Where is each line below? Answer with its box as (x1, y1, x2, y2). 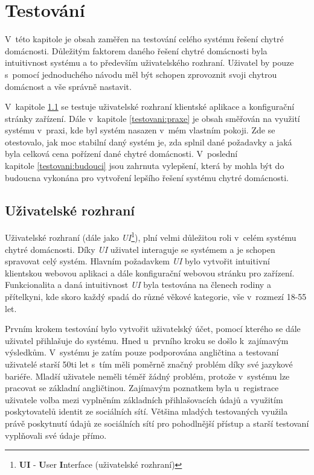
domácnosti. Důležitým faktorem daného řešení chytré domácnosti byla (5, 44, 268, 57)
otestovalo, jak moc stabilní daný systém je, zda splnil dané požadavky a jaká (5, 135, 292, 148)
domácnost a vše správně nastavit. (5, 80, 132, 92)
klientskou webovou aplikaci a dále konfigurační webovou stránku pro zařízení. (5, 266, 295, 279)
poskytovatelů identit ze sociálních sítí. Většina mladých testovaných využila (5, 405, 288, 418)
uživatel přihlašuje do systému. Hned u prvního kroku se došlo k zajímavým (5, 334, 289, 346)
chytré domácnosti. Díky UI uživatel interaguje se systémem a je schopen (5, 243, 275, 255)
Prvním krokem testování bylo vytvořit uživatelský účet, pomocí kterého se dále (5, 322, 301, 335)
